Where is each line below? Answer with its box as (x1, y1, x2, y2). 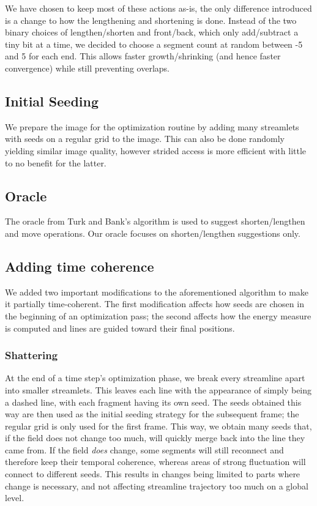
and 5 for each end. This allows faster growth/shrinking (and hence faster (5, 50, 281, 62)
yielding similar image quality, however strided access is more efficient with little (5, 144, 307, 157)
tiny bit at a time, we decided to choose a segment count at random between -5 (5, 37, 303, 50)
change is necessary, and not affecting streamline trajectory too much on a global (5, 479, 308, 492)
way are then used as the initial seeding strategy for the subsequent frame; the (5, 407, 299, 420)
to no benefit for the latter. (5, 156, 106, 169)
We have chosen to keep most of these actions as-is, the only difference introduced (5, 2, 312, 14)
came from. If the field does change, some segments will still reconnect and (5, 443, 284, 456)
